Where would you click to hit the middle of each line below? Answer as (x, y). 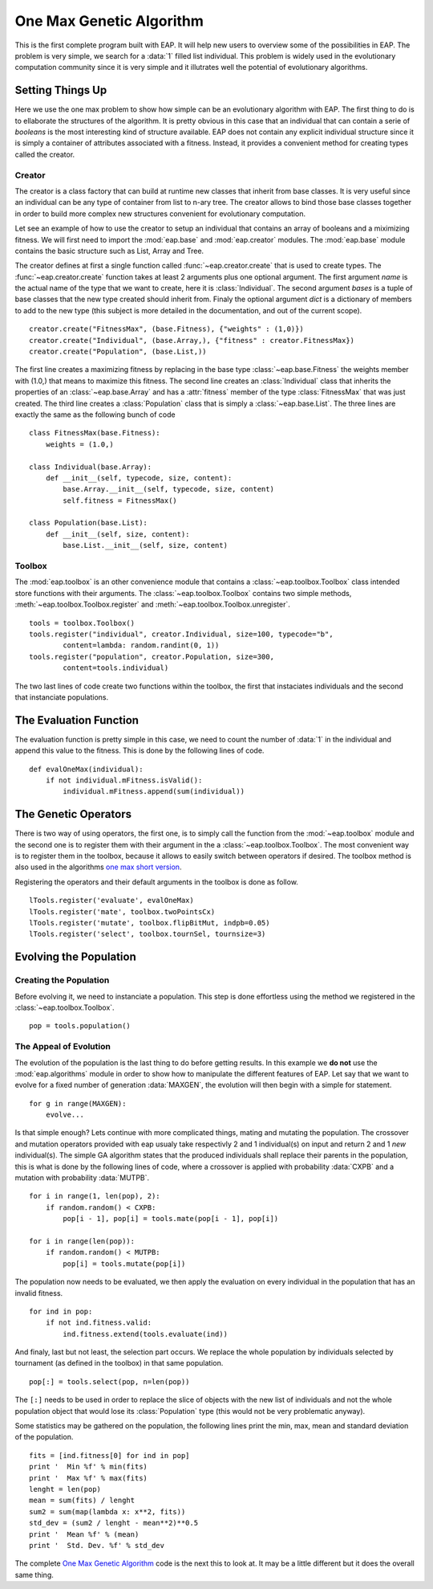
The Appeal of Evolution (63, 1047)
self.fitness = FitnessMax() (120, 500)
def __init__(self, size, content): (117, 534)
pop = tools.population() (80, 1026)
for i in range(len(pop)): (82, 1241)
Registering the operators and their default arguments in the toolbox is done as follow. (156, 882)
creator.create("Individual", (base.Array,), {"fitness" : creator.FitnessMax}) (192, 340)
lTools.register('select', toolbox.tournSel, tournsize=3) (148, 934)
